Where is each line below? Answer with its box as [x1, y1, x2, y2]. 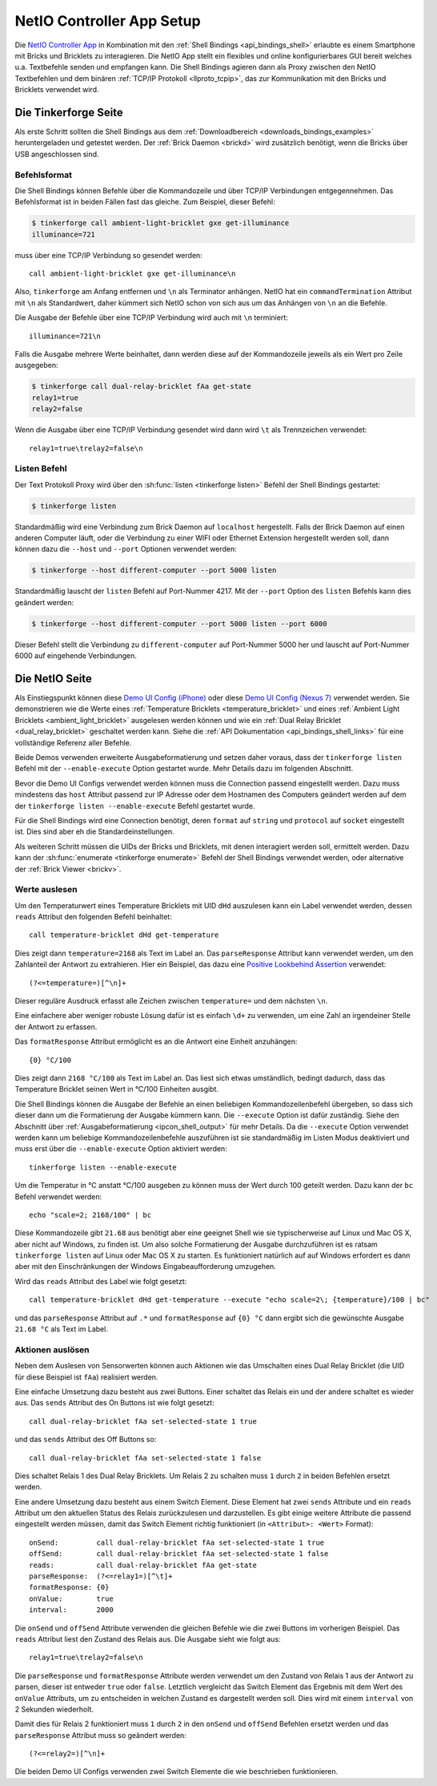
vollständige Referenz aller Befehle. [14, 737, 132, 747]
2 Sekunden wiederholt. [14, 1704, 94, 1714]
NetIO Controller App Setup [14, 12, 201, 30]
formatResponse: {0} [29, 1583, 110, 1592]
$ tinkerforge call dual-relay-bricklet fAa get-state [31, 382, 251, 391]
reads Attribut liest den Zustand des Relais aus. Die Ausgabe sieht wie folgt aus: [14, 1634, 281, 1643]
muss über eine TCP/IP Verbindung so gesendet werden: [14, 250, 203, 260]
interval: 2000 [29, 1606, 114, 1614]
